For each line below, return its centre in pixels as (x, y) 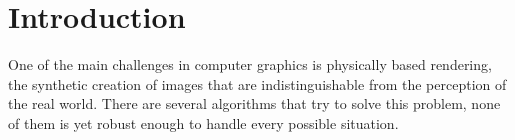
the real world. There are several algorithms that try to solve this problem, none (254, 103)
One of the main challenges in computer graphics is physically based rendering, (250, 64)
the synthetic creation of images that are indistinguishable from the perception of (257, 83)
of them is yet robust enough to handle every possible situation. (203, 122)
